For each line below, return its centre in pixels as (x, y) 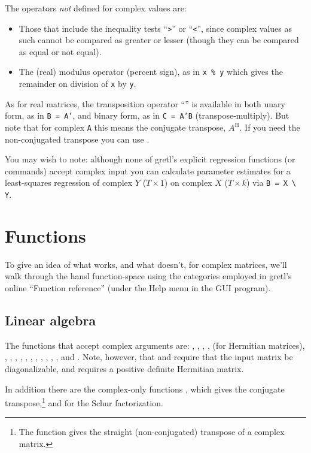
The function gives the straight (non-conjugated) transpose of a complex (152, 432)
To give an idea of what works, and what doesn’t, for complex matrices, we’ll (146, 264)
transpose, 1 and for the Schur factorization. (84, 402)
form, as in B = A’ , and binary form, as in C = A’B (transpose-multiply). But (147, 115)
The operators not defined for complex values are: (96, 8)
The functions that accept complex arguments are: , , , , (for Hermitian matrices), (155, 345)
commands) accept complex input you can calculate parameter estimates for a (148, 170)
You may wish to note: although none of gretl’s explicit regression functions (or (150, 159)
